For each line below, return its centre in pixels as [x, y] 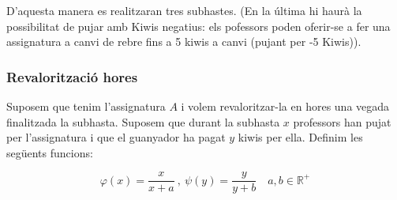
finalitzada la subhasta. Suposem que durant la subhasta [143, 121]
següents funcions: [50, 152]
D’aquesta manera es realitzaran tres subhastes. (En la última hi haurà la [184, 10]
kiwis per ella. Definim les [300, 137]
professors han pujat [342, 121]
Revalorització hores [72, 76]
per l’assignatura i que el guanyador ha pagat [116, 137]
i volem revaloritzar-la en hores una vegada [285, 106]
